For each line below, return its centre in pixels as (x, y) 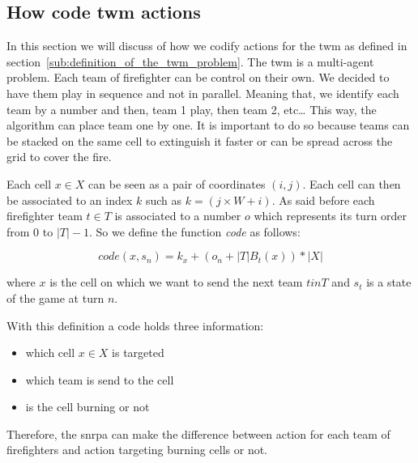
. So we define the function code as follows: (194, 231)
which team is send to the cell (100, 379)
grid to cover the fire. (59, 157)
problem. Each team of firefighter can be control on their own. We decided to (198, 77)
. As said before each (323, 200)
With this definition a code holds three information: (135, 325)
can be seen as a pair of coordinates (177, 183)
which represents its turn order (331, 216)
